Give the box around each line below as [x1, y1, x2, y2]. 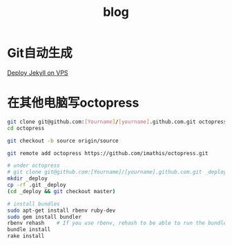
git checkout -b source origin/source [7, 137, 119, 144]
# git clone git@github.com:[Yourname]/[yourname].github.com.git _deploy [7, 169, 227, 176]
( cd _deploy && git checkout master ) [7, 188, 116, 194]
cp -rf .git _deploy [7, 181, 67, 188]
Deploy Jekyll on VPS [7, 69, 68, 77]
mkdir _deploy [7, 175, 48, 182]
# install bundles [7, 200, 60, 208]
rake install [7, 233, 45, 239]
